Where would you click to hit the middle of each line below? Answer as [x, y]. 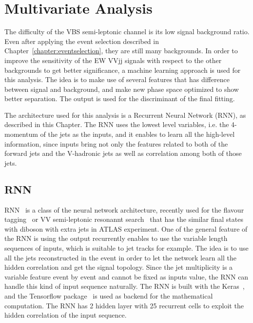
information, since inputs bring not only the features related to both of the [116, 143]
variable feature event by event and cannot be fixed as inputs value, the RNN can [126, 276]
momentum [21, 134]
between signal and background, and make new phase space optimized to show [122, 89]
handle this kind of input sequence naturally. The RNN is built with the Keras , [125, 286]
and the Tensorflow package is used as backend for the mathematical [109, 295]
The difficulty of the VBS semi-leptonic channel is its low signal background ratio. [127, 32]
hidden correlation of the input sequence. [66, 315]
